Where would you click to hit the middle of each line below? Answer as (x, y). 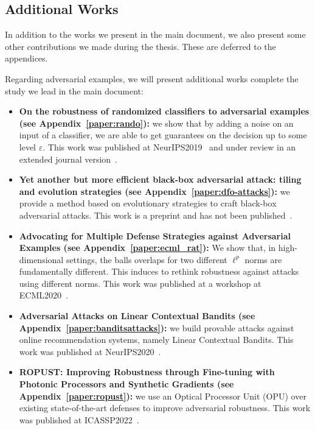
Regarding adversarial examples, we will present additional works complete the (152, 78)
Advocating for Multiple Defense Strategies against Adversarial (155, 235)
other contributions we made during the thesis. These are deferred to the (140, 46)
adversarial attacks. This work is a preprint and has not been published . (156, 215)
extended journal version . (68, 159)
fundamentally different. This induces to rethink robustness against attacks (159, 271)
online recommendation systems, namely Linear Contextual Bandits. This (156, 340)
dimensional (41, 259)
